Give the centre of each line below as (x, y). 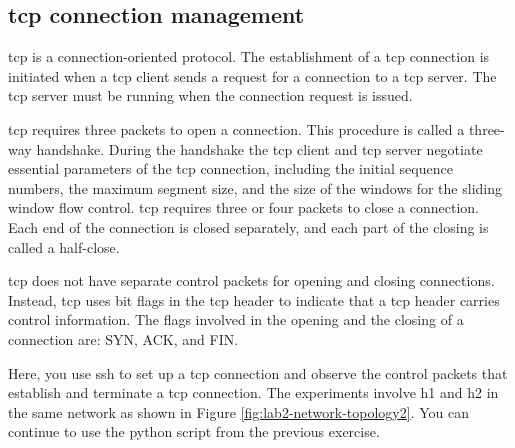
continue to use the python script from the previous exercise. (194, 431)
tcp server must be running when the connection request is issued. (210, 95)
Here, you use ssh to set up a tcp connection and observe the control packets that (258, 372)
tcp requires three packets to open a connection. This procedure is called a (236, 128)
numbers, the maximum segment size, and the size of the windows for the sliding (255, 187)
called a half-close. (64, 246)
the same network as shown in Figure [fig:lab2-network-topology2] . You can (238, 411)
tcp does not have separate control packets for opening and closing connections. (251, 280)
